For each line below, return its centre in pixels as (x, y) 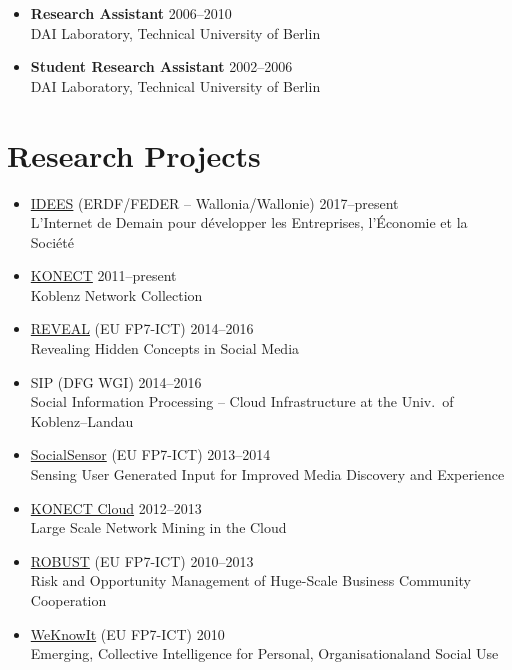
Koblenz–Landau (82, 420)
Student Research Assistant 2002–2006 (161, 66)
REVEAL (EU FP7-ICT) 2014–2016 (142, 328)
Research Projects (134, 154)
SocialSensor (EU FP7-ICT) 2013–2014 (150, 454)
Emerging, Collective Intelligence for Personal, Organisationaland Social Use (264, 653)
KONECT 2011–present (103, 275)
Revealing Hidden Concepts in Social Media (165, 348)
